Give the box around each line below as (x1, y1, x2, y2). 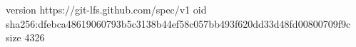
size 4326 (6, 30, 45, 45)
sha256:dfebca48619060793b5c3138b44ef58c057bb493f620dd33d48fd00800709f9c (6, 16, 351, 31)
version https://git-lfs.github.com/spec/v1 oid (6, 2, 207, 16)
